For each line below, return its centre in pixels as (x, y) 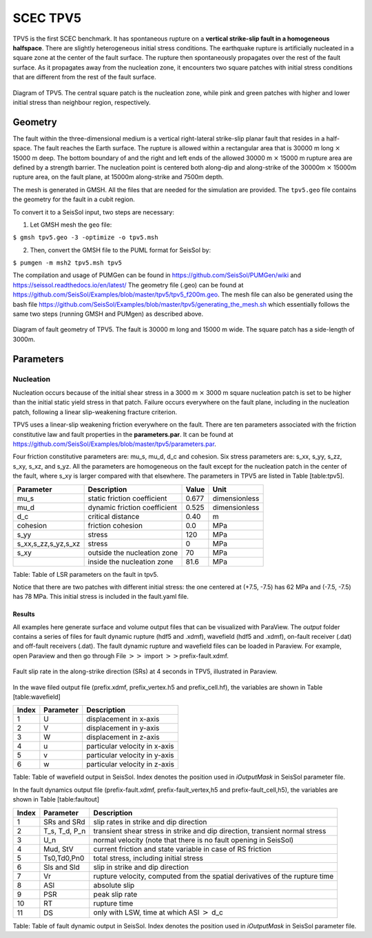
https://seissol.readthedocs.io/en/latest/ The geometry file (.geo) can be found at (128, 285)
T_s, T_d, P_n (65, 830)
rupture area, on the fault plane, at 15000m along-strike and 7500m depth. (118, 177)
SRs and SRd (64, 822)
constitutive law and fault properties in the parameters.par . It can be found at (123, 434)
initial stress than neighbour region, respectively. (82, 102)
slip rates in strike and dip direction (150, 822)
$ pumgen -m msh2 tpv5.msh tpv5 (67, 263)
